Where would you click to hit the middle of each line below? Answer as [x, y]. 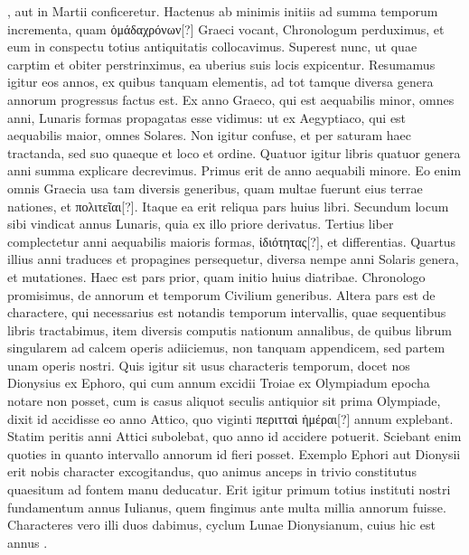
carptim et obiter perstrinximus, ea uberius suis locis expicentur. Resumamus [221, 64]
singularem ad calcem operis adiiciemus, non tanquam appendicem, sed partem [226, 348]
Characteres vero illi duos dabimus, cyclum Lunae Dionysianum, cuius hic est [221, 525]
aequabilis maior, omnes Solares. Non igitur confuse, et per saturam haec [210, 135]
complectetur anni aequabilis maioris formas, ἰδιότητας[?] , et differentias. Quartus [232, 241]
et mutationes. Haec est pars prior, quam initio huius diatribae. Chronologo [216, 276]
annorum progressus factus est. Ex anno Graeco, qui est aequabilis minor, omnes [231, 99]
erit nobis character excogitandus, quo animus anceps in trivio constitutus [212, 471]
